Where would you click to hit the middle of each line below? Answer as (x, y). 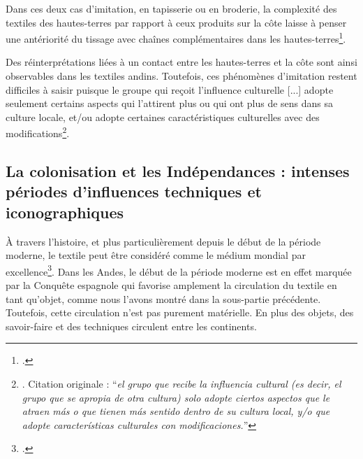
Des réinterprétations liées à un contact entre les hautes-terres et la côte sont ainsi (181, 62)
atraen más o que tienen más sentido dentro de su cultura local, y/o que (176, 411)
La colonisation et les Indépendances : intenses (178, 171)
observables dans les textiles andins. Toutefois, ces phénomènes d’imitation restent (181, 76)
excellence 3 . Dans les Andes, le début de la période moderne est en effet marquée (179, 270)
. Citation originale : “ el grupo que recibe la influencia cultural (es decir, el (181, 384)
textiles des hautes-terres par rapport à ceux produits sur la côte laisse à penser (176, 22)
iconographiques (65, 212)
